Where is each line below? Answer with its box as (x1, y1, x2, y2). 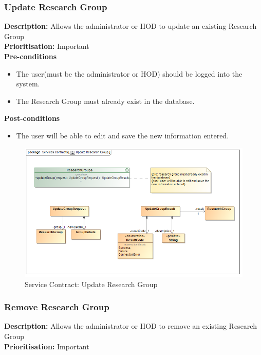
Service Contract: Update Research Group (25, 278, 158, 289)
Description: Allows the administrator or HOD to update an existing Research (4, 21, 257, 31)
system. (16, 78, 40, 89)
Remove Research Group (4, 300, 109, 313)
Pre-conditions (4, 51, 57, 61)
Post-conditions (4, 113, 60, 123)
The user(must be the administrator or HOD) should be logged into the (16, 68, 243, 79)
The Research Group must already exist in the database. (16, 95, 195, 106)
